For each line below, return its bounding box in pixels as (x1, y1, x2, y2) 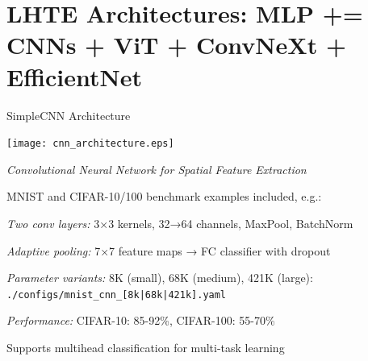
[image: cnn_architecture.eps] (6, 138, 174, 150)
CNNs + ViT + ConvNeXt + (6, 28, 346, 61)
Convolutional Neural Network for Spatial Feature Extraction (6, 160, 307, 177)
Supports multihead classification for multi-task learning (6, 338, 285, 355)
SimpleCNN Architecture (6, 106, 131, 123)
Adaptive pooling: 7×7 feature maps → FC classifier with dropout (6, 242, 331, 259)
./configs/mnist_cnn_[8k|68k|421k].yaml (6, 288, 227, 301)
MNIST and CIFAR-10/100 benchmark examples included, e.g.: (6, 188, 322, 205)
